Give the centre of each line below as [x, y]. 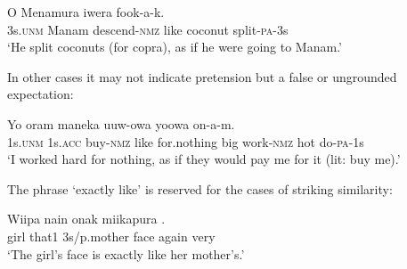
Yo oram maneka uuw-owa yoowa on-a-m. [121, 123]
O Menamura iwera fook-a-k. [86, 12]
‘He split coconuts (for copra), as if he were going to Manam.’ [175, 47]
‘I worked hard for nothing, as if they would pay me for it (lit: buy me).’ [204, 159]
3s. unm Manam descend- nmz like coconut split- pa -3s [148, 29]
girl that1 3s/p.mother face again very [111, 236]
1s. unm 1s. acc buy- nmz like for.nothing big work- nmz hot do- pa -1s [186, 141]
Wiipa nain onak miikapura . [86, 219]
